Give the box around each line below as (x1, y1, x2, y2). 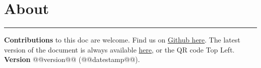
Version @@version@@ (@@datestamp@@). (4, 54, 140, 64)
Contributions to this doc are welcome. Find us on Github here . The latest (4, 34, 240, 45)
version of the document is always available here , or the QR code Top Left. (4, 44, 235, 54)
